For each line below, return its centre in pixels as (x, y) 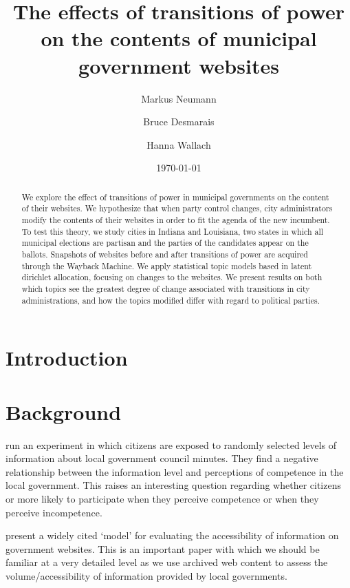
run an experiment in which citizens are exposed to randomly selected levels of (171, 444)
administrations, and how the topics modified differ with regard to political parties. (171, 300)
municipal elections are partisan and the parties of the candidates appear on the (165, 243)
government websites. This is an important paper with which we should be (163, 548)
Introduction (67, 358)
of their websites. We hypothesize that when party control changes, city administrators (177, 208)
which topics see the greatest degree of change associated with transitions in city (166, 288)
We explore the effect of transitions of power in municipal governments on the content (175, 197)
